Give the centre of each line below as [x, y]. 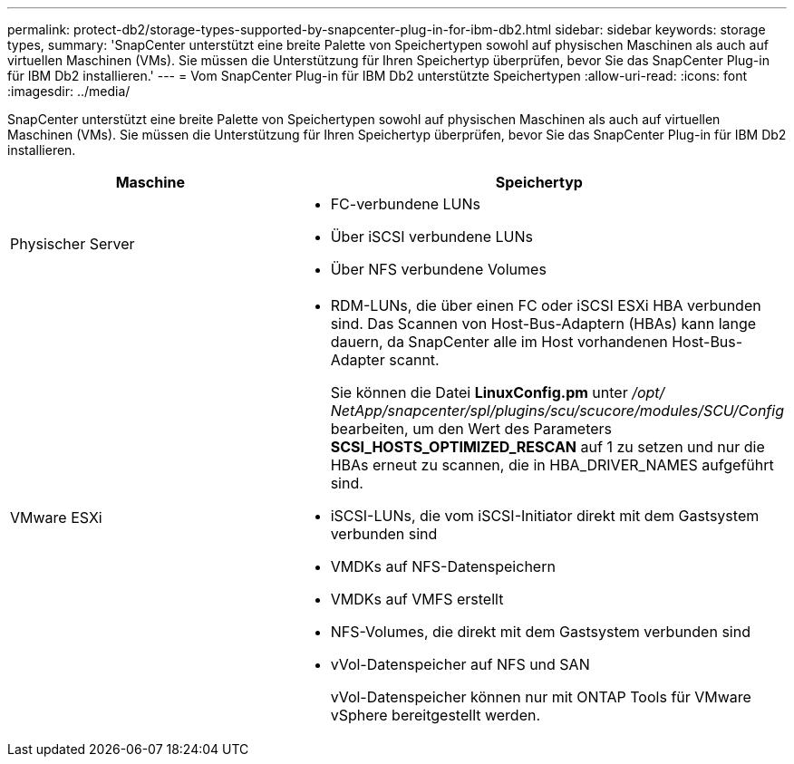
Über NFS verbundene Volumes [438, 269]
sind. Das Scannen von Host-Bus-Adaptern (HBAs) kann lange [543, 324]
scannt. [414, 360]
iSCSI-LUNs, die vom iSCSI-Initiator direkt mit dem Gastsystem [545, 516]
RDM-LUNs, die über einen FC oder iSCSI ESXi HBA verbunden [546, 305]
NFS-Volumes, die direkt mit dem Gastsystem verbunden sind [540, 632]
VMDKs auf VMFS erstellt [417, 599]
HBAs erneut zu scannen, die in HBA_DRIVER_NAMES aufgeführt [552, 465]
